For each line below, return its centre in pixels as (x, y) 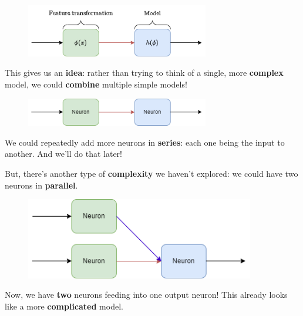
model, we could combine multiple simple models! (96, 84)
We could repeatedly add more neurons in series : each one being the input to (145, 142)
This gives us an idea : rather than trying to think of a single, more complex (144, 73)
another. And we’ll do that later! (63, 154)
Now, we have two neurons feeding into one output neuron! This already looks (146, 295)
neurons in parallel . (41, 185)
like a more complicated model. (64, 306)
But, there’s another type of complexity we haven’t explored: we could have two (151, 173)
